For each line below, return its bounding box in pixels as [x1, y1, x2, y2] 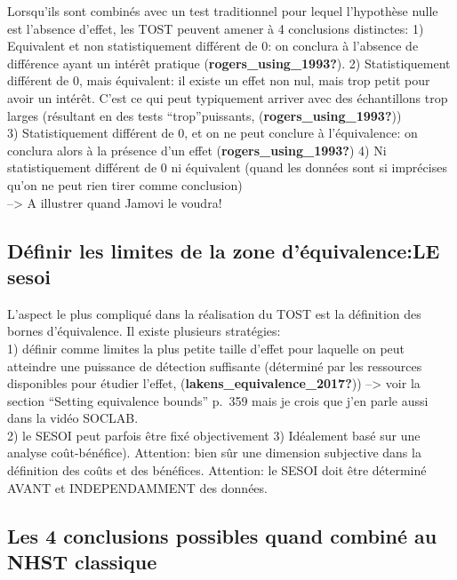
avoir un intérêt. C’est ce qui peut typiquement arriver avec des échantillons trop [7, 88, 448, 107]
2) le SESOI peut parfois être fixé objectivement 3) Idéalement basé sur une [7, 425, 421, 444]
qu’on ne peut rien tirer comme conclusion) [7, 175, 243, 194]
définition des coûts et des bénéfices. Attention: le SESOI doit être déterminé [7, 461, 427, 480]
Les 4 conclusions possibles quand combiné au [7, 521, 437, 549]
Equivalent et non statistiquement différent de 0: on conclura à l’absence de [7, 36, 419, 55]
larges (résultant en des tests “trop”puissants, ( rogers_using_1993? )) [7, 106, 402, 124]
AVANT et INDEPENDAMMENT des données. [7, 478, 268, 497]
